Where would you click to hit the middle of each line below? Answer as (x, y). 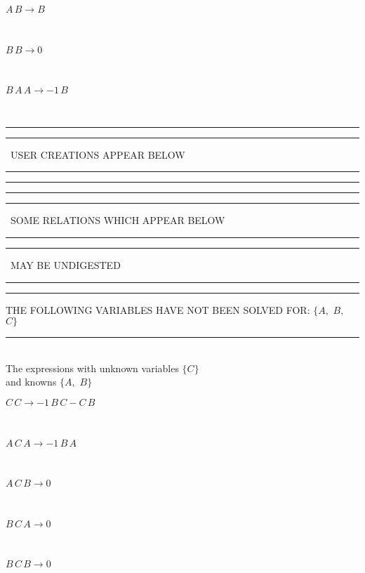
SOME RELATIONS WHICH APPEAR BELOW (118, 220)
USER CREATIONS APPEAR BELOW (98, 154)
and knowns (31, 382)
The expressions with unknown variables (92, 368)
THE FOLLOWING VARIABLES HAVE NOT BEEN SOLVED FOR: (158, 309)
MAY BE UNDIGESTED (65, 264)
